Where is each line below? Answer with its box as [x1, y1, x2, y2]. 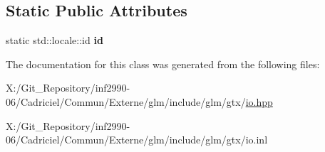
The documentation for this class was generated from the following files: [6, 56, 320, 71]
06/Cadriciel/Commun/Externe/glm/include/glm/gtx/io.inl [6, 132, 268, 147]
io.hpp [245, 94, 273, 109]
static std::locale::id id [6, 33, 103, 48]
